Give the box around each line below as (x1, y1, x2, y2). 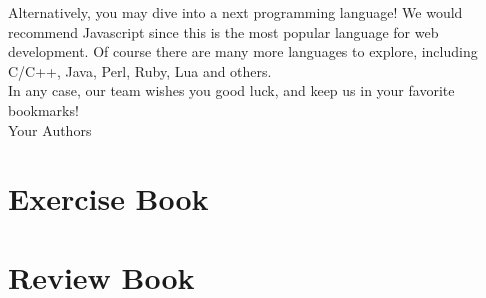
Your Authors (8, 119, 92, 140)
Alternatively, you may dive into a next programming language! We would (8, 2, 463, 22)
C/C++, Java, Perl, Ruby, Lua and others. (8, 60, 272, 81)
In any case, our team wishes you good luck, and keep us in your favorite (8, 80, 455, 101)
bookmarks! (8, 99, 79, 120)
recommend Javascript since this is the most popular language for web (8, 21, 439, 42)
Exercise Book (8, 178, 209, 219)
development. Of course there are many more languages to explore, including (8, 41, 478, 62)
